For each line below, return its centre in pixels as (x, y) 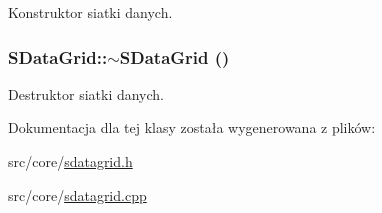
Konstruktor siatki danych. (90, 12)
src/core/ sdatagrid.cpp (77, 194)
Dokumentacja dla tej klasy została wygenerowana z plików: (192, 127)
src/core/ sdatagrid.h (70, 161)
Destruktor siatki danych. (86, 93)
